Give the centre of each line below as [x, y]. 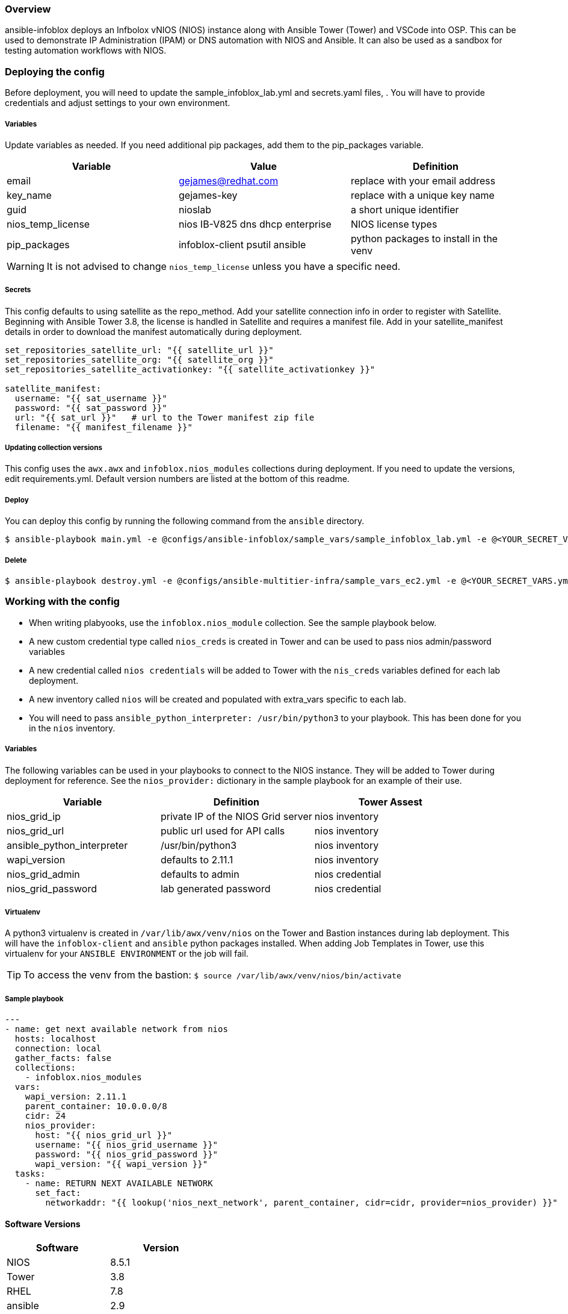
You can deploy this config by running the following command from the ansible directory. [185, 521]
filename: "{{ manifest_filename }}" [103, 427]
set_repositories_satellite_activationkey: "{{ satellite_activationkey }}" [190, 369]
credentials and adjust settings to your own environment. [118, 103]
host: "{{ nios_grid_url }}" [104, 1135]
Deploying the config [55, 71]
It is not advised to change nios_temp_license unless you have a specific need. [224, 266]
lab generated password [215, 888]
